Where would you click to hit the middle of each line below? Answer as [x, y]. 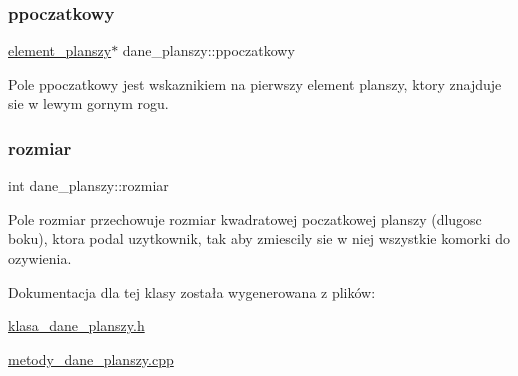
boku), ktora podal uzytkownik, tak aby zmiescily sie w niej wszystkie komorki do [259, 238]
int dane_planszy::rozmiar [88, 185]
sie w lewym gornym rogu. [88, 103]
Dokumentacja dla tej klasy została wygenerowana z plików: [192, 291]
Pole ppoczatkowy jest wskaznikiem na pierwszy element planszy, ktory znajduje [255, 83]
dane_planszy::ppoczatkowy [208, 50]
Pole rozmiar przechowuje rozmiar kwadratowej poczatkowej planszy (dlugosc [245, 218]
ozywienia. [40, 258]
